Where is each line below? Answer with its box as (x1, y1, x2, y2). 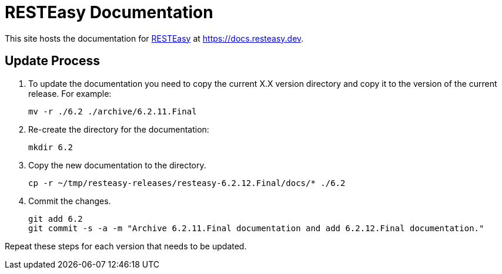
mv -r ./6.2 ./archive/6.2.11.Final (28, 106, 197, 116)
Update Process (5, 53, 100, 69)
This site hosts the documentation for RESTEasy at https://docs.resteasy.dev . (5, 33, 304, 43)
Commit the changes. (28, 195, 111, 206)
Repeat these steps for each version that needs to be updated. (5, 241, 247, 251)
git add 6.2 (28, 214, 83, 224)
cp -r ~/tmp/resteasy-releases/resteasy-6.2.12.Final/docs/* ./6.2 (28, 178, 346, 188)
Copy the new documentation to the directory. (28, 160, 206, 170)
